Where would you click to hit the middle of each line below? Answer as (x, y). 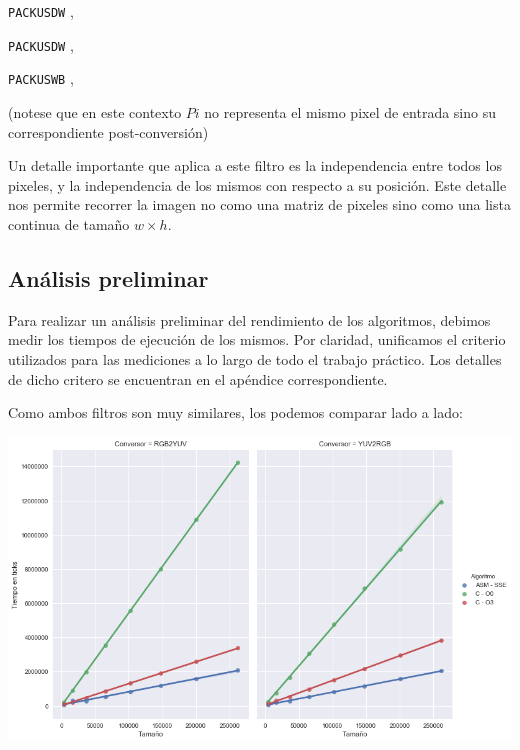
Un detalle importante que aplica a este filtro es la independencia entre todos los (255, 165)
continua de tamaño (69, 223)
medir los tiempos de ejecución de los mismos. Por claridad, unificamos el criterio (257, 339)
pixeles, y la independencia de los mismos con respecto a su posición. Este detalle (257, 184)
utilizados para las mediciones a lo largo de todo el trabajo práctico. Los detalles (255, 358)
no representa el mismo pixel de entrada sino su (350, 111)
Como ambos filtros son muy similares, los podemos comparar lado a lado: (235, 412)
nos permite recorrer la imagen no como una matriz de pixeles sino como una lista (259, 204)
